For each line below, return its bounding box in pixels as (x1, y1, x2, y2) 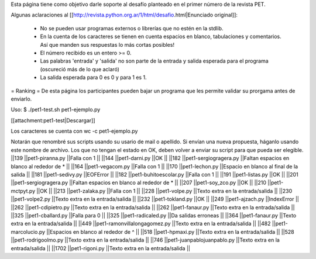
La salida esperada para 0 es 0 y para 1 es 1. (40, 74, 147, 81)
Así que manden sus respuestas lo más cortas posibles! (40, 41, 175, 48)
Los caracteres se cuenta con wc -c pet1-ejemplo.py (11, 127, 138, 134)
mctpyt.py (11, 187, 35, 194)
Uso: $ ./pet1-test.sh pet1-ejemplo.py (11, 106, 101, 113)
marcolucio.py (11, 228, 46, 235)
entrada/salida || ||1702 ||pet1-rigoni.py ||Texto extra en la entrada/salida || (11, 244, 190, 251)
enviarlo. (11, 95, 32, 102)
